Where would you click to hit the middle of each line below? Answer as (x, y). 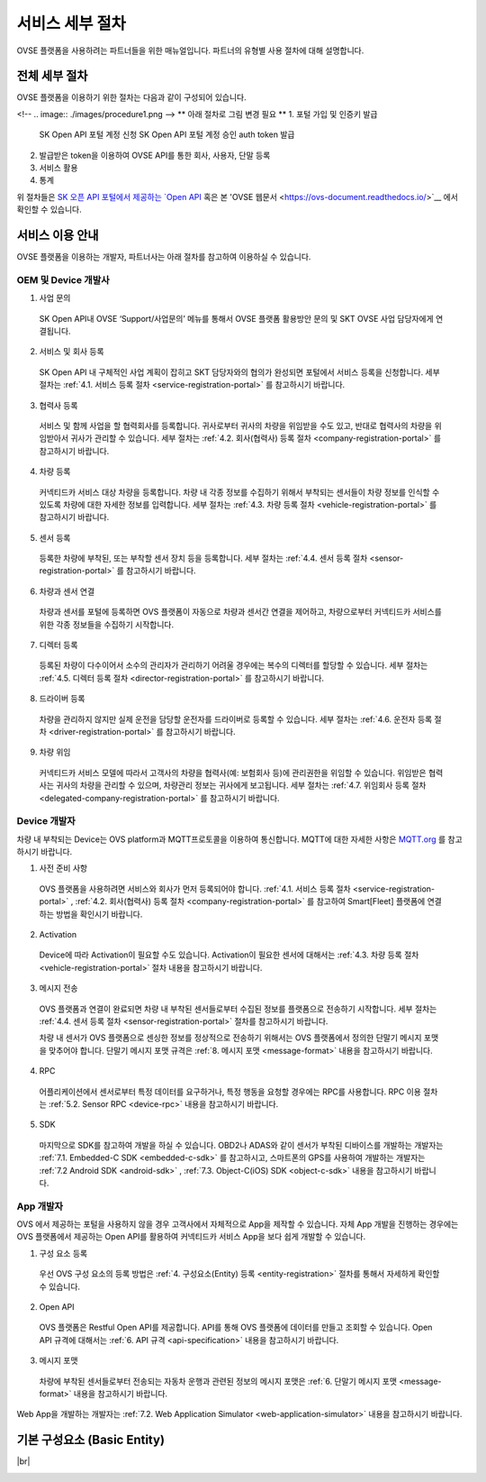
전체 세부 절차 (52, 76)
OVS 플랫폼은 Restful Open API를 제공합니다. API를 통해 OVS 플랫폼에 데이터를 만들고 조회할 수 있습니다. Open (236, 1327)
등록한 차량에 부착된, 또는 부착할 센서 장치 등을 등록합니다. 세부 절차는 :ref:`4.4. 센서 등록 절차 (203, 558)
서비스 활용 (58, 168)
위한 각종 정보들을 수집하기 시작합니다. (107, 624)
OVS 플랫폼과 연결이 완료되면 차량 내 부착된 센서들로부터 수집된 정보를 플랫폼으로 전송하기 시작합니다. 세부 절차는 (238, 1009)
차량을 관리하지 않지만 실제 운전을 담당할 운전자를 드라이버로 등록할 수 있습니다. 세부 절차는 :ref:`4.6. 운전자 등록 (236, 719)
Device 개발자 (46, 821)
